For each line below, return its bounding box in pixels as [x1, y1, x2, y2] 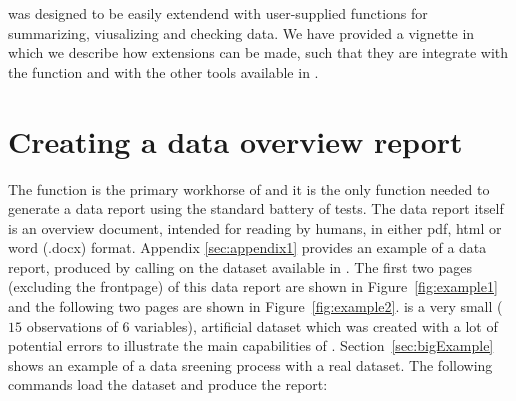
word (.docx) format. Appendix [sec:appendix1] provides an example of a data [8, 237, 487, 258]
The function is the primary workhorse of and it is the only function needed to [8, 178, 490, 199]
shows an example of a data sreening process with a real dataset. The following [8, 354, 493, 375]
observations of [26, 315, 118, 336]
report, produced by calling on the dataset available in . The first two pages [8, 256, 472, 277]
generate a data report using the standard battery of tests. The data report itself [8, 198, 504, 219]
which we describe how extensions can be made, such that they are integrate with [8, 42, 509, 63]
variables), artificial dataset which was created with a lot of [134, 315, 498, 336]
